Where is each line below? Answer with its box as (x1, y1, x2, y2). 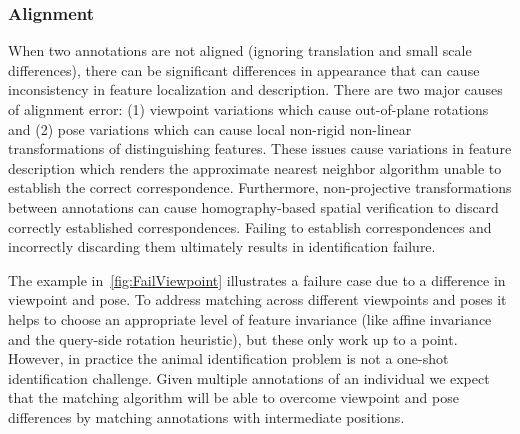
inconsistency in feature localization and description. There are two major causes (8, 79, 503, 100)
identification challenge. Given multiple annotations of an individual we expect (8, 367, 490, 388)
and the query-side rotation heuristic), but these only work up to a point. (8, 328, 458, 349)
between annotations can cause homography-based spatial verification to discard (8, 196, 499, 217)
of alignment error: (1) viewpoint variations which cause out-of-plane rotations (8, 99, 489, 119)
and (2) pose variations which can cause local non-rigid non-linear (8, 118, 412, 139)
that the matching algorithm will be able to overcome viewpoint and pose (8, 387, 459, 408)
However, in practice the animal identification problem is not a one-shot (8, 348, 449, 369)
